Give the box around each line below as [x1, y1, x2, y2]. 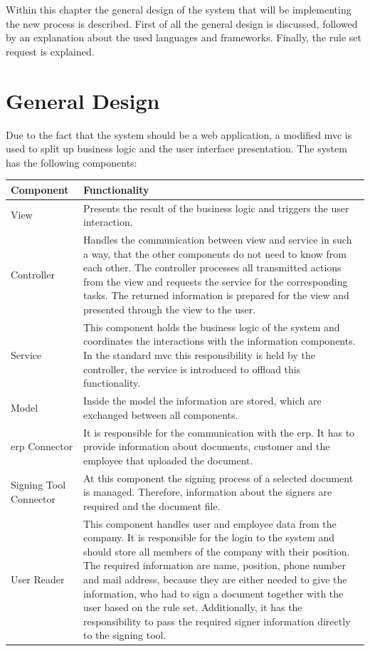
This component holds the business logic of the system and [83, 319, 340, 334]
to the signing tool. [83, 627, 166, 642]
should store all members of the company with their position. [83, 543, 350, 558]
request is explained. [6, 43, 95, 58]
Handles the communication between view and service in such [83, 232, 352, 247]
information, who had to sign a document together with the [83, 585, 344, 600]
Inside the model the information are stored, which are [83, 393, 322, 408]
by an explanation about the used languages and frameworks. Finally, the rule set [6, 30, 361, 45]
